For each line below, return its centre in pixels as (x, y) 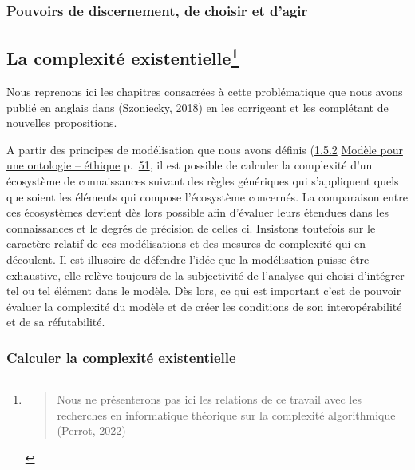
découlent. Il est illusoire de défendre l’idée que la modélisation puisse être (188, 259)
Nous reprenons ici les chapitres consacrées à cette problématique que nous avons (205, 92)
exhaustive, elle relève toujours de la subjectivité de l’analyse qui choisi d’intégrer (206, 275)
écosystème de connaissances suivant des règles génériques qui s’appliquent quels (203, 181)
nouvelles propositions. (62, 123)
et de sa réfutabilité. (56, 322)
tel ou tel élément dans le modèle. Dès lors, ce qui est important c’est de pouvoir (204, 291)
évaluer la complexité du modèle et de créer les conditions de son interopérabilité (204, 306)
